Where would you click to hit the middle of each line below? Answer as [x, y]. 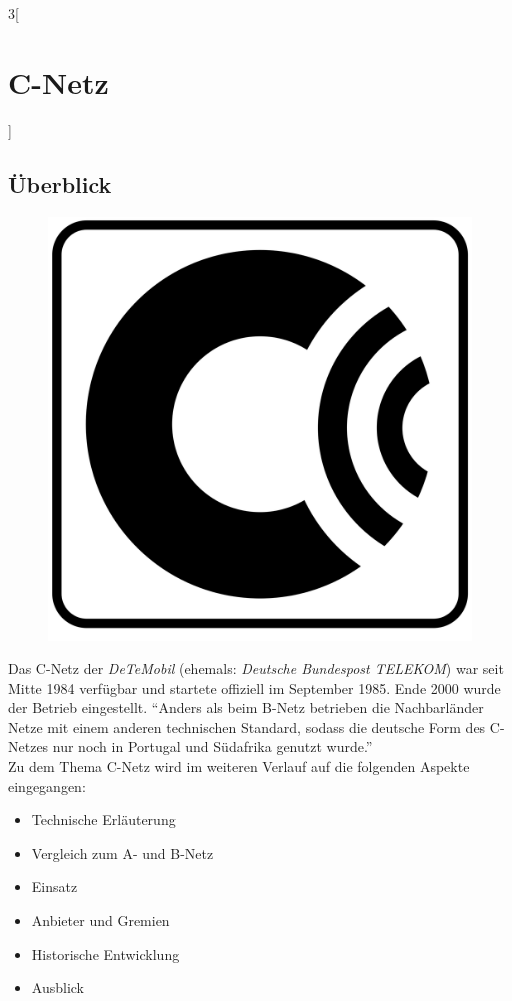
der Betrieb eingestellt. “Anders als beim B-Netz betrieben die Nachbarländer [246, 707]
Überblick [60, 183]
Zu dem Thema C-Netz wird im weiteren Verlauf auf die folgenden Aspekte [239, 766]
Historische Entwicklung [105, 953]
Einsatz [54, 886]
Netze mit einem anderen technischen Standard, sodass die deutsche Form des [247, 726]
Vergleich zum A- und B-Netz [122, 852]
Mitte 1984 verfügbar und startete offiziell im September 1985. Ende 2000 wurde [254, 687]
